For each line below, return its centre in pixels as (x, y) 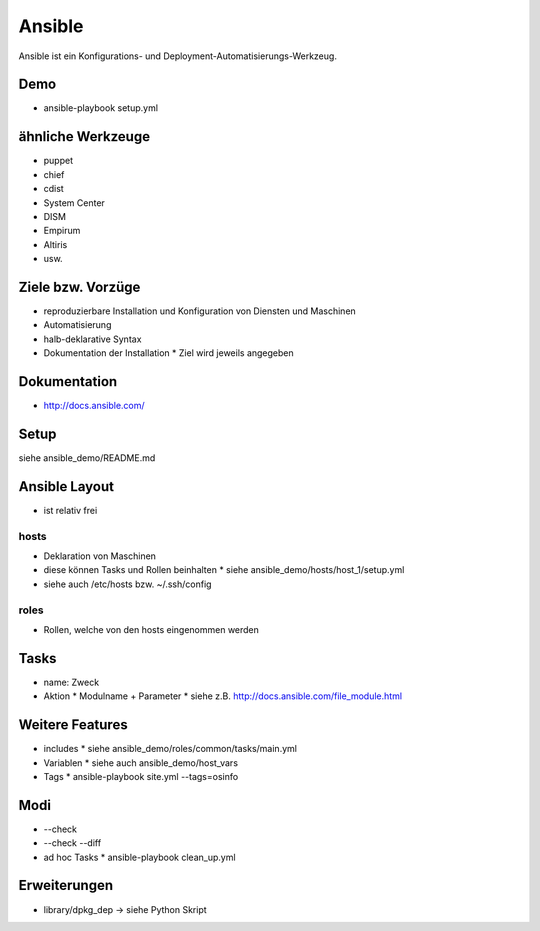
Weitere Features (73, 725)
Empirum (62, 231)
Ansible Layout (66, 486)
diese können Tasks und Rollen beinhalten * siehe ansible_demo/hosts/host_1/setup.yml (224, 570)
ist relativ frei (70, 510)
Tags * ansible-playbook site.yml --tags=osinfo (141, 776)
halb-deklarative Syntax (92, 339)
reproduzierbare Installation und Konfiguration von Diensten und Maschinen (200, 311)
